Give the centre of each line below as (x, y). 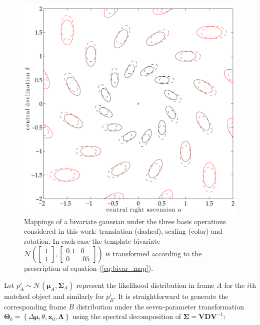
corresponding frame (35, 306)
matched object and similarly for (54, 296)
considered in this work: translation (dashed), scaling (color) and (123, 231)
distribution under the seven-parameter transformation (160, 306)
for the (234, 285)
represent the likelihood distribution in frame (145, 285)
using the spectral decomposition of (127, 316)
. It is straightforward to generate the (171, 296)
